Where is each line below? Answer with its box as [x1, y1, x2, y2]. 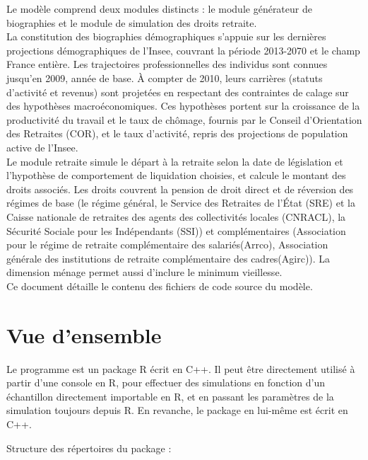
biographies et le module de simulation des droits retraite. [6, 15, 257, 30]
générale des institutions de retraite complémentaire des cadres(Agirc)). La [6, 251, 331, 265]
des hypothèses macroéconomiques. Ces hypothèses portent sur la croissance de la [6, 98, 360, 113]
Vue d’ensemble [6, 320, 162, 349]
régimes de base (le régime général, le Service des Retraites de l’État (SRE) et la [6, 195, 355, 210]
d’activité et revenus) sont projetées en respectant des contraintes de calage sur [6, 84, 349, 99]
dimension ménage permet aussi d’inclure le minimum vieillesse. [6, 265, 283, 280]
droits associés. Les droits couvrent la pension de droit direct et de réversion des [6, 181, 354, 196]
